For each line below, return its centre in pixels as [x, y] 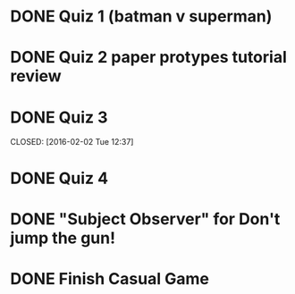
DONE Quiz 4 [59, 178]
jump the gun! [63, 238]
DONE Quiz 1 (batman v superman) [141, 17]
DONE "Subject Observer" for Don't [145, 218]
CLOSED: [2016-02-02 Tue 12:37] [72, 142]
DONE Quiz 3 [59, 117]
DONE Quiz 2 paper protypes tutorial [148, 58]
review [36, 76]
